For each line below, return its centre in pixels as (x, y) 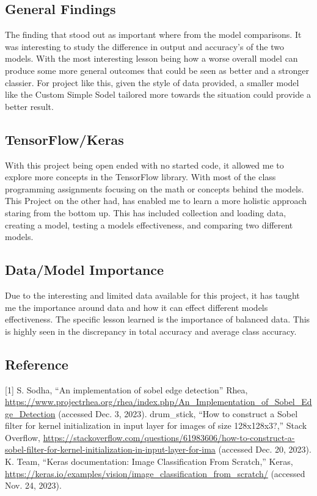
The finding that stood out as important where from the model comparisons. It (153, 35)
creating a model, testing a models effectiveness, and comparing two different (149, 224)
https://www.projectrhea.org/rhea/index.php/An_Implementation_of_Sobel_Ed (158, 402)
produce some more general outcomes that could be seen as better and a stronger (157, 70)
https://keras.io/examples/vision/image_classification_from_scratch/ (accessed (155, 473)
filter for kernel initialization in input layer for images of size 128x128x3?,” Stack (156, 425)
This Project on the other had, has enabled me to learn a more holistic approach (156, 201)
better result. (29, 106)
